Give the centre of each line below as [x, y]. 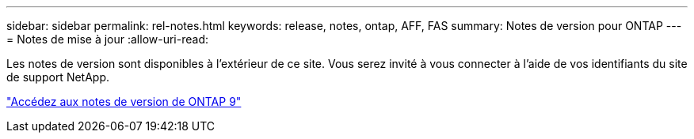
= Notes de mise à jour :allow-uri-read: [107, 39]
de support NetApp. [58, 77]
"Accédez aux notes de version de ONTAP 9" [124, 101]
